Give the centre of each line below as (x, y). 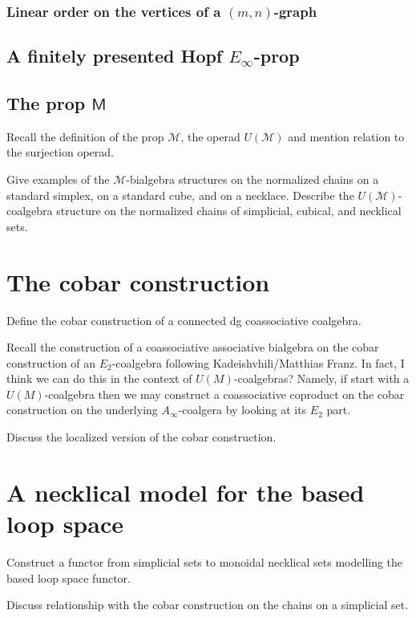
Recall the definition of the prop (85, 136)
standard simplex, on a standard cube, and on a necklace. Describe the (180, 195)
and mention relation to (346, 136)
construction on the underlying (82, 410)
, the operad (210, 136)
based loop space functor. (69, 577)
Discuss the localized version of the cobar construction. (141, 437)
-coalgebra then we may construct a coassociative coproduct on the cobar (224, 394)
